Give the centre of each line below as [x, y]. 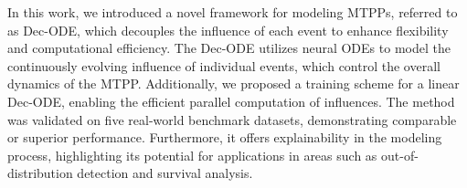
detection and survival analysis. [165, 173]
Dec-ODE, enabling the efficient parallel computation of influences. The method [231, 101]
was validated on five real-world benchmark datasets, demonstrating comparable [232, 119]
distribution [40, 173]
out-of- [400, 155]
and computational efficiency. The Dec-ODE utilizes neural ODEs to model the [229, 48]
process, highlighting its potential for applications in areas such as [192, 155]
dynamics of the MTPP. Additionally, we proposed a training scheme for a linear [233, 84]
